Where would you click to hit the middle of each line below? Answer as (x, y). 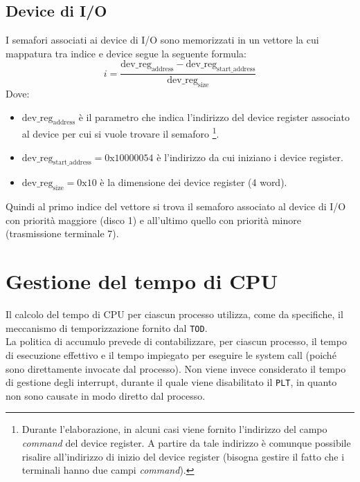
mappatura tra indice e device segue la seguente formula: (126, 53)
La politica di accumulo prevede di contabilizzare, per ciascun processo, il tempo (176, 341)
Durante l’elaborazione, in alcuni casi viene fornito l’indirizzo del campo (174, 429)
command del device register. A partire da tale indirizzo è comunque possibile (186, 443)
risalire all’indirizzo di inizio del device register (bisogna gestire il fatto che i (183, 456)
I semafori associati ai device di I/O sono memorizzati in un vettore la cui (162, 40)
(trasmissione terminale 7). (62, 233)
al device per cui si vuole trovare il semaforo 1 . (120, 133)
